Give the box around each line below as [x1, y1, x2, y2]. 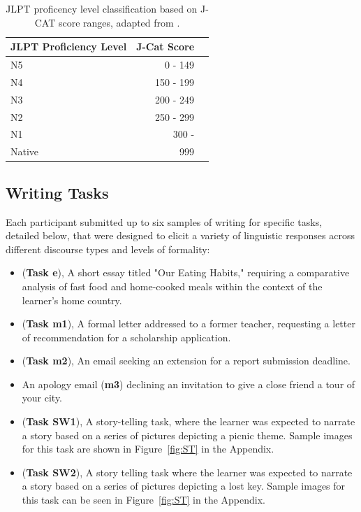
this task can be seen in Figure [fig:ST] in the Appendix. [22, 492, 265, 507]
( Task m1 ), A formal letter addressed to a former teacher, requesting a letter [22, 316, 355, 331]
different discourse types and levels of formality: [6, 241, 210, 256]
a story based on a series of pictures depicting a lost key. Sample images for [22, 478, 346, 493]
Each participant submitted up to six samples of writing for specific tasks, [6, 214, 323, 229]
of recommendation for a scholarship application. [22, 329, 231, 344]
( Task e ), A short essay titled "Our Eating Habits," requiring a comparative [22, 265, 350, 280]
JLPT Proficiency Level [10, 39, 127, 54]
